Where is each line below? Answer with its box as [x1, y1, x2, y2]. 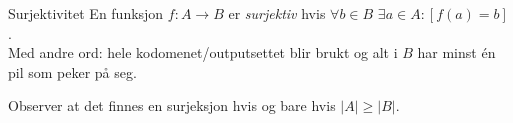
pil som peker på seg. [8, 61, 137, 82]
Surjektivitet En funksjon [8, 3, 164, 23]
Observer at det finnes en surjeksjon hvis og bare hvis [8, 95, 336, 116]
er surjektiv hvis [228, 3, 326, 23]
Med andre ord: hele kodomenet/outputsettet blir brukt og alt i [8, 42, 398, 63]
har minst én [417, 42, 496, 63]
